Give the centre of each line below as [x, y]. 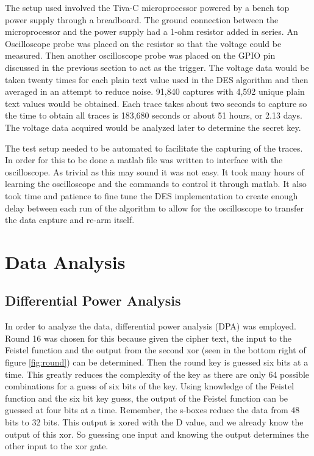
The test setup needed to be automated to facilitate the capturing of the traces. [154, 148]
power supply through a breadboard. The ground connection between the [142, 19]
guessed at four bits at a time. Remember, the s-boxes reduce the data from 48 [152, 410]
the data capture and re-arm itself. [70, 220]
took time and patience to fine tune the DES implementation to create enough [152, 195]
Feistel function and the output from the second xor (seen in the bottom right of [155, 350]
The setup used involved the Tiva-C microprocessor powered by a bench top [147, 7]
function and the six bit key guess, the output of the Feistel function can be [147, 398]
